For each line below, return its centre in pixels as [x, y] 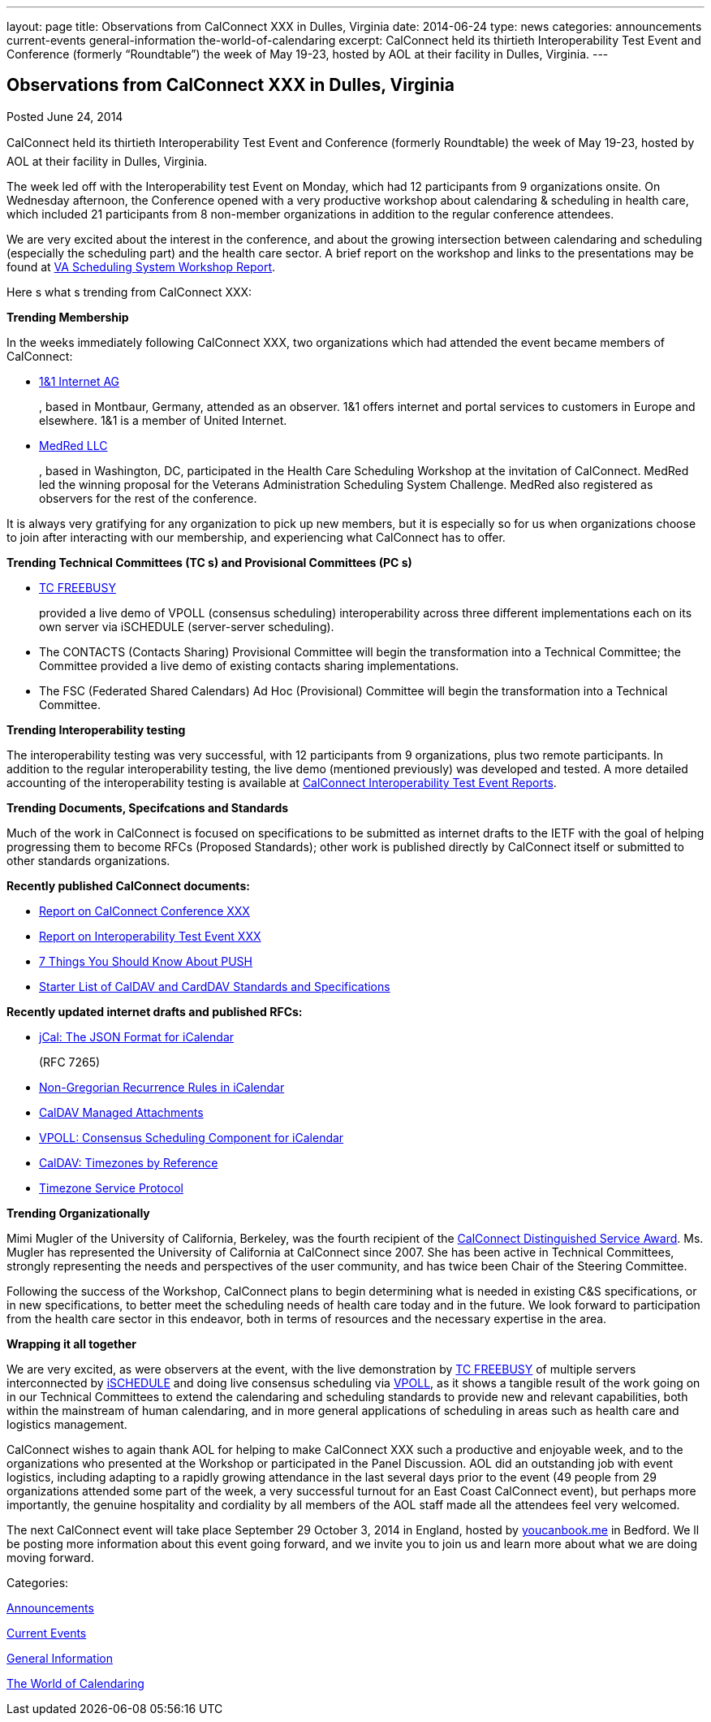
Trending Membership [68, 317]
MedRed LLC [73, 445]
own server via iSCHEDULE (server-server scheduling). [187, 626]
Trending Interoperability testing [96, 729]
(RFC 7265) [70, 1062]
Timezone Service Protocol [111, 1188]
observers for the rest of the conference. [148, 498]
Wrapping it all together [71, 1343]
